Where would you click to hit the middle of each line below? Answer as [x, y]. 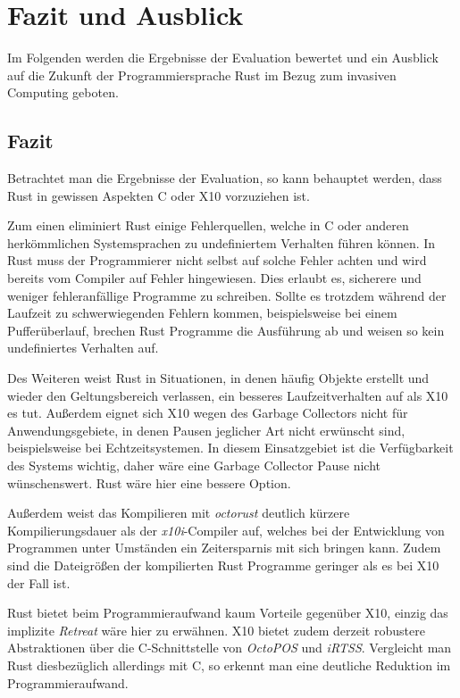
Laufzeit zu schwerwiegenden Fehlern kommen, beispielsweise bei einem [202, 313]
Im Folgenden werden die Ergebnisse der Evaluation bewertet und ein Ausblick [223, 58]
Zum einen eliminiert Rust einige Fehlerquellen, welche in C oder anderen [208, 225]
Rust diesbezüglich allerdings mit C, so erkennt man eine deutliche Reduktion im [229, 665]
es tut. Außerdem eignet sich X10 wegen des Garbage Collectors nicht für [208, 413]
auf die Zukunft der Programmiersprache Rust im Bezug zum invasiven [202, 75]
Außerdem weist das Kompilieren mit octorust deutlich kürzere [179, 513]
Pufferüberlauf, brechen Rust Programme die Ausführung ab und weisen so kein [226, 330]
